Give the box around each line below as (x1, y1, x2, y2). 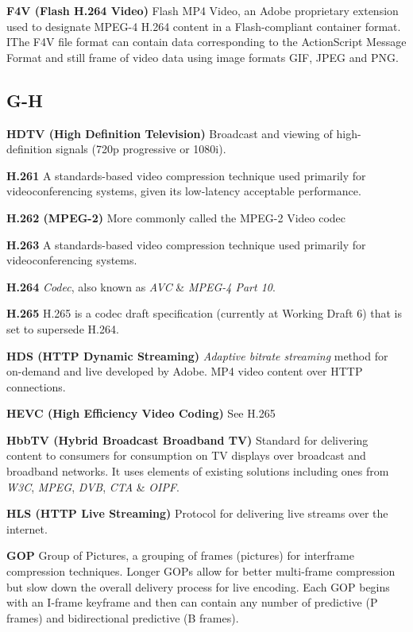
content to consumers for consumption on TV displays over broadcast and (6, 447, 366, 464)
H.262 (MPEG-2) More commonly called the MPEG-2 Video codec (6, 209, 346, 225)
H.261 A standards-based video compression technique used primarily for (6, 167, 366, 183)
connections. (6, 378, 66, 395)
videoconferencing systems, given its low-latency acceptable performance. (6, 183, 361, 199)
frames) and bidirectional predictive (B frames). (6, 609, 239, 626)
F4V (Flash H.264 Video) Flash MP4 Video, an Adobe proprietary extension (6, 2, 399, 18)
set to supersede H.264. (6, 320, 119, 337)
